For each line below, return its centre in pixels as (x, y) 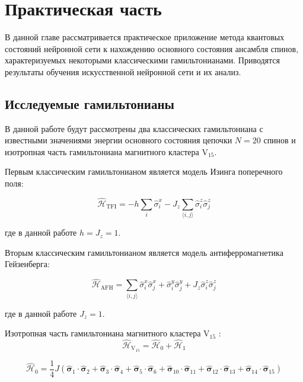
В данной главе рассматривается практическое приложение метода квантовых (145, 37)
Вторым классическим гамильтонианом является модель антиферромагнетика (144, 252)
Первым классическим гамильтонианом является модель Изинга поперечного (144, 171)
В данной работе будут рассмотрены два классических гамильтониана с (134, 128)
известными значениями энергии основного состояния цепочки (119, 140)
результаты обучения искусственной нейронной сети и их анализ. (123, 71)
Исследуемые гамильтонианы (90, 103)
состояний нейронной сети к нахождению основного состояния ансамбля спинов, (152, 48)
